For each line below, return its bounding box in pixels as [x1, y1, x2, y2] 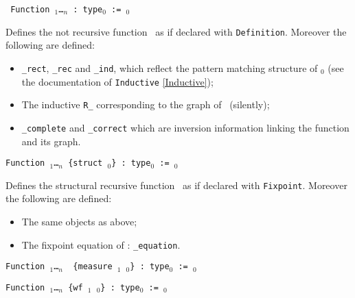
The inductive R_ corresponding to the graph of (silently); [21, 97, 270, 112]
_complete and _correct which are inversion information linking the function [21, 120, 350, 134]
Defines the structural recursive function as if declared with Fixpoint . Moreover [5, 177, 347, 192]
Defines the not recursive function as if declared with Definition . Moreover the [5, 24, 347, 38]
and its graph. [21, 134, 81, 148]
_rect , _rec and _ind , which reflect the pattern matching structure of [21, 60, 318, 75]
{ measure [73, 262, 113, 272]
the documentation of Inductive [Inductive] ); [21, 74, 214, 88]
